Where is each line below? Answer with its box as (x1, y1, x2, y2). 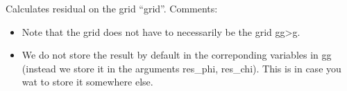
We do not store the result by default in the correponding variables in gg (22, 48, 332, 62)
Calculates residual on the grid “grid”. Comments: (6, 1, 218, 15)
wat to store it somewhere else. (22, 74, 153, 89)
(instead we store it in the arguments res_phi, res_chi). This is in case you (22, 61, 341, 75)
